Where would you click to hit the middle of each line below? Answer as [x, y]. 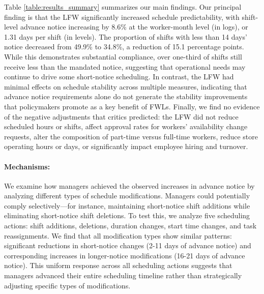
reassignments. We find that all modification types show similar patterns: [118, 235]
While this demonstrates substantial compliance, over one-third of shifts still [123, 56]
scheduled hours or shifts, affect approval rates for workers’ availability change [126, 126]
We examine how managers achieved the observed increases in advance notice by [129, 185]
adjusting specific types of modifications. [67, 285]
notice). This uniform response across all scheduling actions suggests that [118, 265]
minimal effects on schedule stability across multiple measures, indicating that [126, 86]
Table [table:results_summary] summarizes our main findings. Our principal [123, 7]
